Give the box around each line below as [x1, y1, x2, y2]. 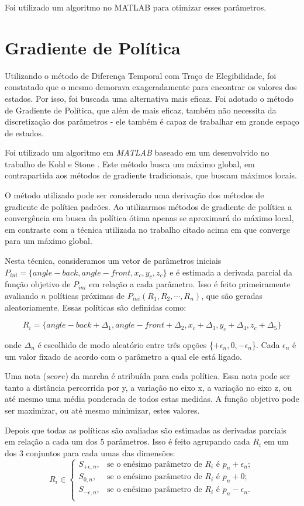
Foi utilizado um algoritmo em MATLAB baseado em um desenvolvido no [5, 146, 270, 159]
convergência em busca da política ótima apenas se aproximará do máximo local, [5, 212, 294, 224]
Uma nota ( [5, 370, 47, 382]
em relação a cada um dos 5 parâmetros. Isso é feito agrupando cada [5, 435, 250, 448]
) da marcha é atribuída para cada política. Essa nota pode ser [65, 370, 291, 382]
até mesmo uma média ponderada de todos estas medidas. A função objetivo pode [5, 393, 299, 405]
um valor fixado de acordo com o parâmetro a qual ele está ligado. [5, 350, 242, 362]
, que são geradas [201, 290, 262, 302]
